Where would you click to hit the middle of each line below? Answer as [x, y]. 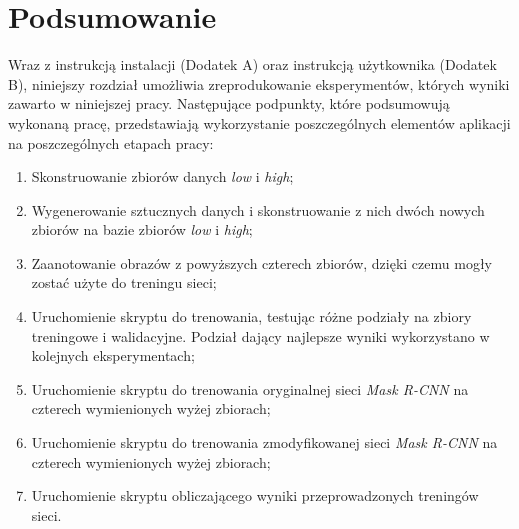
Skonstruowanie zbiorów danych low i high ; [162, 176]
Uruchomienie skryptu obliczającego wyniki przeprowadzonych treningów [255, 495]
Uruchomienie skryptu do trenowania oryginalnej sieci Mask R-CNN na [250, 388]
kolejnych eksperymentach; [113, 355]
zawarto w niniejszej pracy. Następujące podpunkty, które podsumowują [229, 103]
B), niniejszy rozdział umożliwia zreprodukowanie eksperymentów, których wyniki [259, 83]
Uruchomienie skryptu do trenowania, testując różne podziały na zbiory [251, 316]
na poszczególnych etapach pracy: [111, 142]
